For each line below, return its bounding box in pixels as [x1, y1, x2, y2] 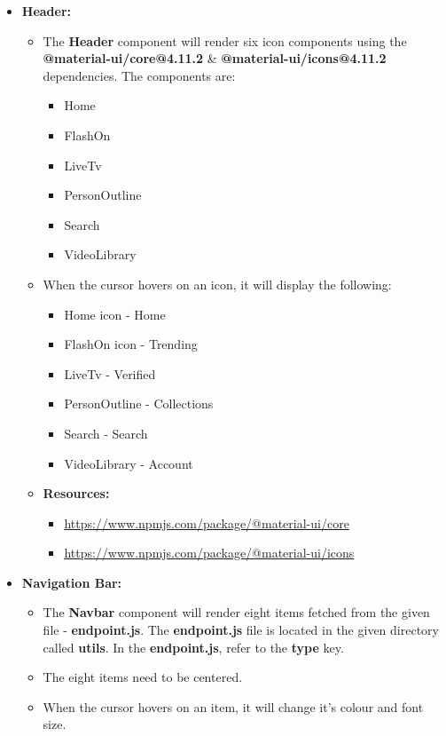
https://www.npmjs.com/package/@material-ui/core [64, 513, 349, 532]
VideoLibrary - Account [64, 454, 193, 472]
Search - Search [64, 423, 148, 442]
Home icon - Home [64, 305, 166, 323]
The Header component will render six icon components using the [43, 31, 407, 50]
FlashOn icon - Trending [64, 335, 198, 353]
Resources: [43, 484, 110, 503]
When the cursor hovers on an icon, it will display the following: [43, 274, 392, 293]
